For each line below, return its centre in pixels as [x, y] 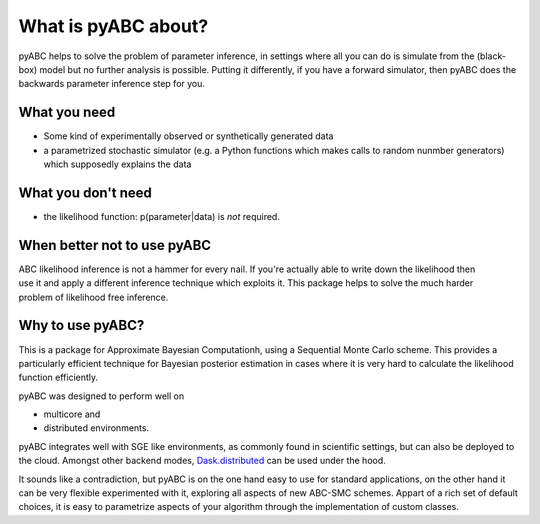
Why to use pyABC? [81, 325]
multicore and [72, 414]
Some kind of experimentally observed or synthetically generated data [188, 136]
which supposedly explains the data [117, 164]
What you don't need [85, 192]
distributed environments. [96, 428]
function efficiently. [58, 377]
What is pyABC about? [113, 26]
